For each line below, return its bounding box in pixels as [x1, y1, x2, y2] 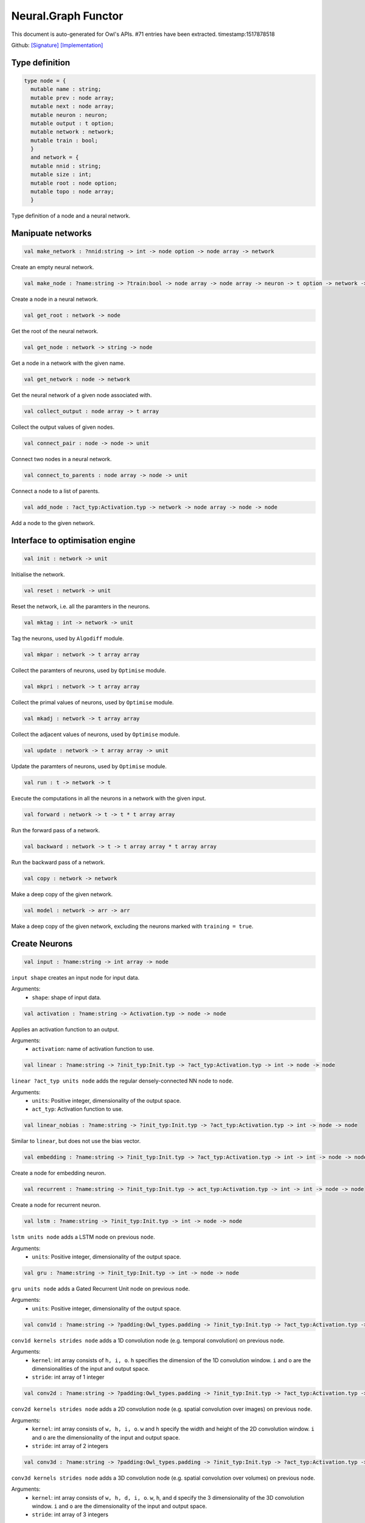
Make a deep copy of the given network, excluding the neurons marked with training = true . [11, 922, 254, 930]
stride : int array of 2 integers [32, 1442, 109, 1449]
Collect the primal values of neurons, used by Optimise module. [11, 698, 174, 706]
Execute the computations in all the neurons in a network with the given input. [11, 794, 206, 802]
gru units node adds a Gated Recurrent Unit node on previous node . [11, 1285, 190, 1293]
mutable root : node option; [30, 180, 118, 186]
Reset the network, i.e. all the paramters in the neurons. [11, 603, 150, 610]
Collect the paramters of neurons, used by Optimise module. [11, 667, 167, 674]
